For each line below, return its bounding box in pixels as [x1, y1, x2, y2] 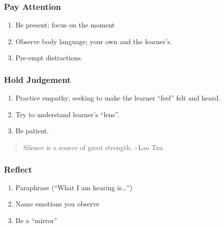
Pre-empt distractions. [15, 52, 83, 63]
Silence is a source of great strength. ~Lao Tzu [23, 142, 163, 152]
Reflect [4, 163, 32, 175]
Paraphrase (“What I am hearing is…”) [15, 182, 132, 192]
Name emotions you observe [15, 199, 100, 209]
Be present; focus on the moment [15, 20, 115, 30]
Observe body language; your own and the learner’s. [15, 36, 173, 46]
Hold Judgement [4, 73, 71, 85]
